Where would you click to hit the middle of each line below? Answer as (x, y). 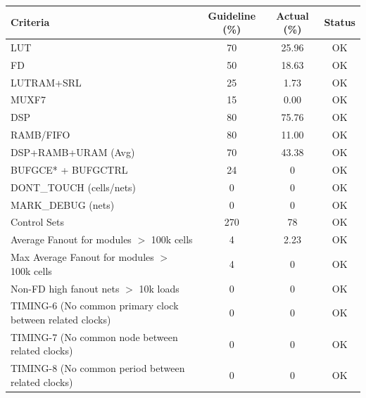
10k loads (159, 288)
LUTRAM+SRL (46, 82)
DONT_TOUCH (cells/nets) (74, 187)
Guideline (232, 15)
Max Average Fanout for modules (82, 257)
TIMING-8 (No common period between (98, 368)
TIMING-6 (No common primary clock (95, 306)
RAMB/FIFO (40, 135)
